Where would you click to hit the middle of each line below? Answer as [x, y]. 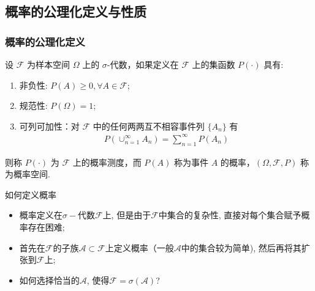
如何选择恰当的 [49, 280]
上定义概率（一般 [139, 247]
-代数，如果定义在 [143, 64]
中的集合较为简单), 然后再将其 [241, 247]
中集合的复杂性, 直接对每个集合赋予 [230, 215]
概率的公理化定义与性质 [76, 11]
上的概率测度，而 [107, 162]
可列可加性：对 [49, 126]
